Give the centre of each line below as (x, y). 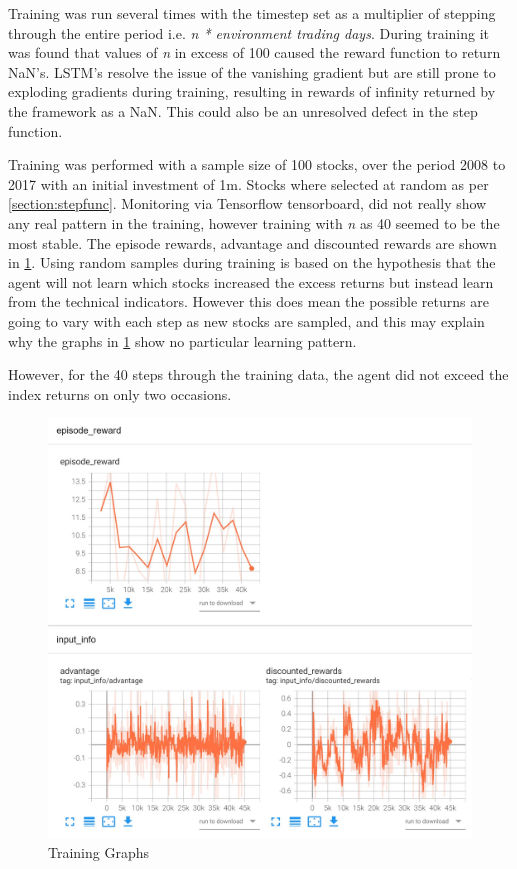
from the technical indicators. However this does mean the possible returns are (248, 301)
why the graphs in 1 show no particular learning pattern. (182, 340)
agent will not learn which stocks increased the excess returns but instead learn (251, 281)
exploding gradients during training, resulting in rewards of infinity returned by (252, 91)
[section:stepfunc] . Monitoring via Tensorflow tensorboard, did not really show (247, 203)
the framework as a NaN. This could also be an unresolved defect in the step (243, 110)
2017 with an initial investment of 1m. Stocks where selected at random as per (248, 183)
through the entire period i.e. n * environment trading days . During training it (249, 32)
